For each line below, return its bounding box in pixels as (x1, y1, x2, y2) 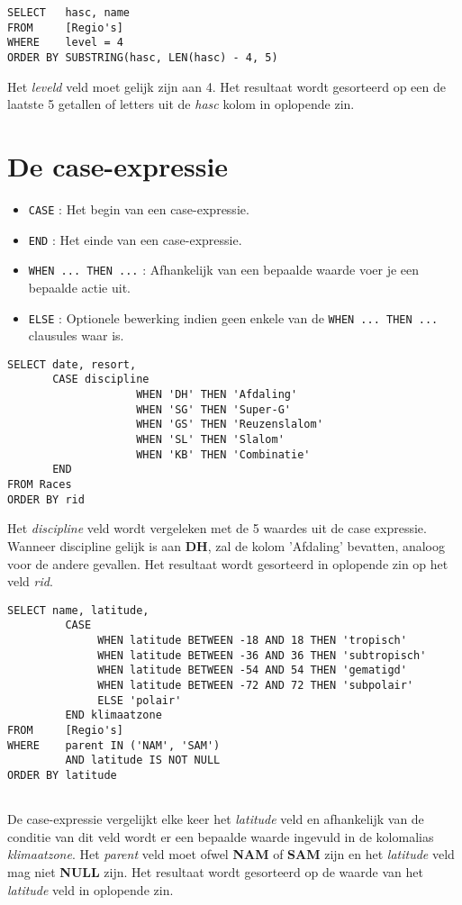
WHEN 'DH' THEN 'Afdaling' (136, 388, 298, 402)
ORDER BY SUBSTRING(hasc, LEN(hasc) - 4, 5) (7, 50, 278, 64)
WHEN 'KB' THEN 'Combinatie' (136, 448, 311, 461)
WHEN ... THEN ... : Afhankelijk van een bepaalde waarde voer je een (28, 260, 420, 279)
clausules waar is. (28, 326, 124, 345)
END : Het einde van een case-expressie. (28, 230, 242, 249)
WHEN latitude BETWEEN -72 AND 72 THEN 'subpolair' (97, 678, 414, 692)
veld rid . (7, 572, 53, 591)
